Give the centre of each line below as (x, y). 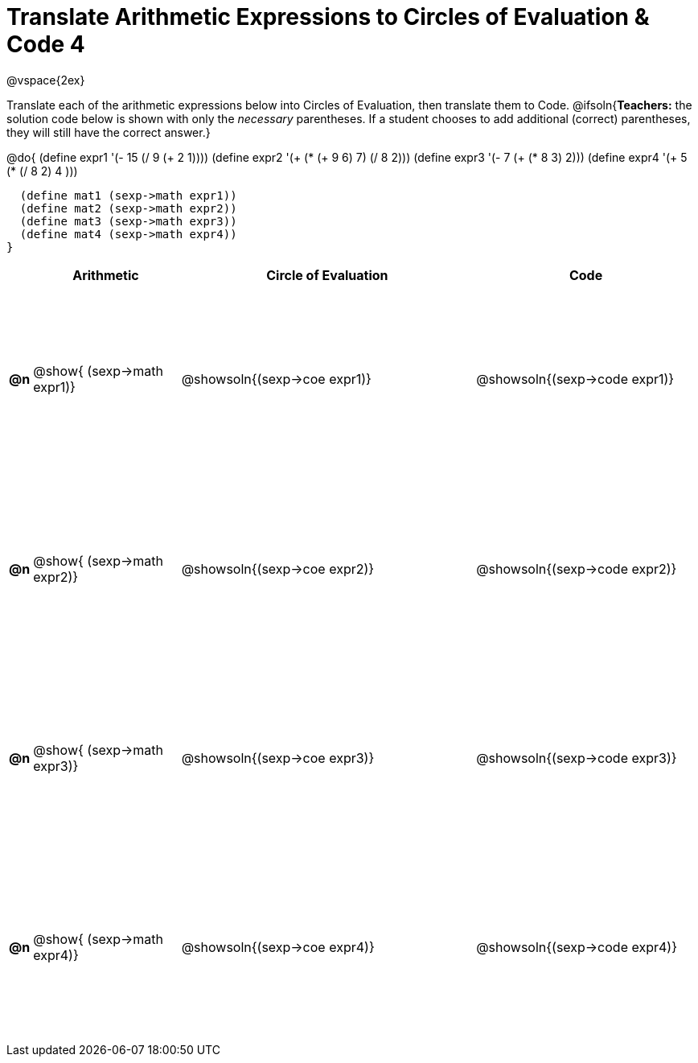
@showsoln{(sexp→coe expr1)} (276, 379)
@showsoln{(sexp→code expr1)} (575, 379)
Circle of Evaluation (327, 275)
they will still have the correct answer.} (109, 132)
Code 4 (46, 44)
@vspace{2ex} (46, 80)
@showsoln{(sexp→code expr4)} (577, 948)
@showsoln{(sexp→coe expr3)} (278, 758)
